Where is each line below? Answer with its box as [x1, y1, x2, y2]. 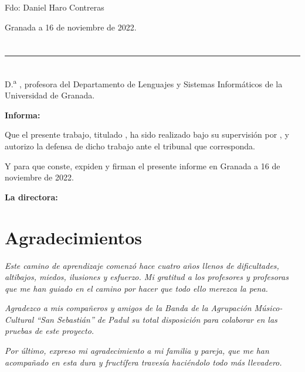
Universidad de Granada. [5, 89, 95, 101]
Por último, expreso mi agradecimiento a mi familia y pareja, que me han [5, 344, 269, 357]
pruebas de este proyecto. [5, 325, 94, 337]
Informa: [5, 108, 40, 121]
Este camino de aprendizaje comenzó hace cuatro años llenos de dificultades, [5, 259, 279, 271]
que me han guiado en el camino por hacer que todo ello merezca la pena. [5, 282, 268, 294]
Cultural [5, 313, 34, 325]
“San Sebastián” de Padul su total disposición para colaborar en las [36, 313, 277, 325]
